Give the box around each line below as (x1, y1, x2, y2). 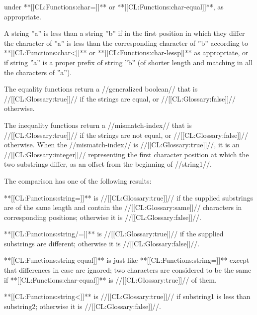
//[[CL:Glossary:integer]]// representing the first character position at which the (4, 149, 249, 159)
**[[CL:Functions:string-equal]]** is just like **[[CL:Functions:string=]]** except (4, 255, 250, 265)
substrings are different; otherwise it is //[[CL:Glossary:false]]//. (4, 238, 200, 248)
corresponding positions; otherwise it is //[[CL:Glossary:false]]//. (4, 211, 201, 222)
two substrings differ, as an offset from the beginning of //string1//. (4, 159, 212, 169)
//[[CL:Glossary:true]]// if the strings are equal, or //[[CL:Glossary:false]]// (4, 93, 236, 104)
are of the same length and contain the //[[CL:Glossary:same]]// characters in (4, 202, 242, 212)
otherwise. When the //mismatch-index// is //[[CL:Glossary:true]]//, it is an (4, 139, 240, 150)
